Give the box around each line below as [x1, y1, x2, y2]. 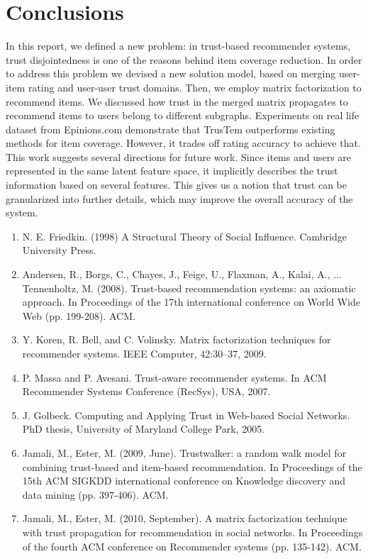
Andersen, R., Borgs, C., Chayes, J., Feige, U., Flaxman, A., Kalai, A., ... [22, 267, 342, 282]
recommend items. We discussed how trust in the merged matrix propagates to [6, 94, 348, 109]
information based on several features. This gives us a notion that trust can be [6, 177, 347, 192]
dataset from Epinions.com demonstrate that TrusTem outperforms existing [6, 121, 335, 136]
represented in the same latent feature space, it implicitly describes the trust [6, 163, 338, 178]
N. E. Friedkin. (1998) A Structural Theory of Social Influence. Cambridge [22, 228, 347, 243]
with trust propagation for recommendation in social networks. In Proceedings [22, 524, 363, 539]
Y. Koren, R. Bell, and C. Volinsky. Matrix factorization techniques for [22, 332, 331, 347]
